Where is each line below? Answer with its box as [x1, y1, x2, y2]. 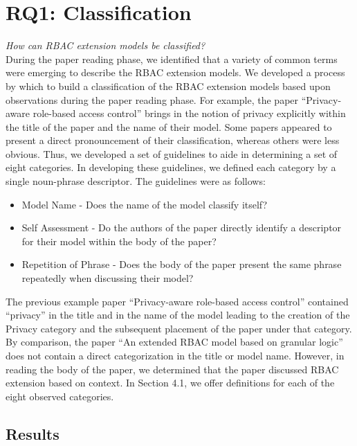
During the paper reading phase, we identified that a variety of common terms [6, 51, 338, 66]
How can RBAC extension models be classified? [6, 38, 205, 53]
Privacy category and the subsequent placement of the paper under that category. [6, 321, 352, 335]
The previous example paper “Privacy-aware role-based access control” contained [6, 294, 349, 308]
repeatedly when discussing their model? [21, 271, 194, 285]
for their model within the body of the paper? [21, 233, 217, 248]
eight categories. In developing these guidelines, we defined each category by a [6, 160, 336, 175]
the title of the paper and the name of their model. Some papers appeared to [6, 119, 332, 134]
